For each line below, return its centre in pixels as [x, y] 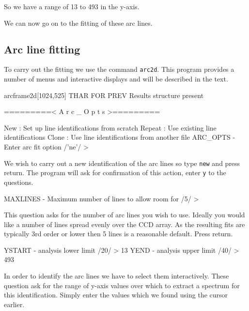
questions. [19, 182]
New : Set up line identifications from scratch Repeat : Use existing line [110, 127]
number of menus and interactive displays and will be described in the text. [116, 79]
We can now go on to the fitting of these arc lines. [78, 23]
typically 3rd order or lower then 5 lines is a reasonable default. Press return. [118, 234]
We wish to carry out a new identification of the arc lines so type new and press [122, 163]
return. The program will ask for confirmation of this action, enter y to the [115, 172]
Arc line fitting [42, 49]
